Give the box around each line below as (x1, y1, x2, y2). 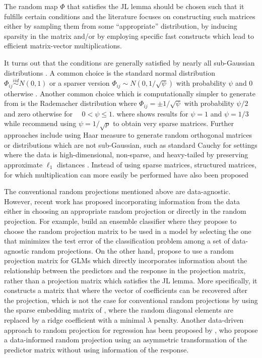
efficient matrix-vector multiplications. (4, 40, 122, 51)
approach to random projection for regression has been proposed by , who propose (4, 324, 258, 335)
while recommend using (4, 118, 77, 129)
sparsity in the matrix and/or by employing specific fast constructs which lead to (4, 30, 254, 41)
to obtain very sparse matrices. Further (113, 118, 234, 129)
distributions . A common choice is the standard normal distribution (4, 67, 216, 78)
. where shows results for (112, 108, 188, 118)
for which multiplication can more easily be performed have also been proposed (4, 169, 248, 180)
